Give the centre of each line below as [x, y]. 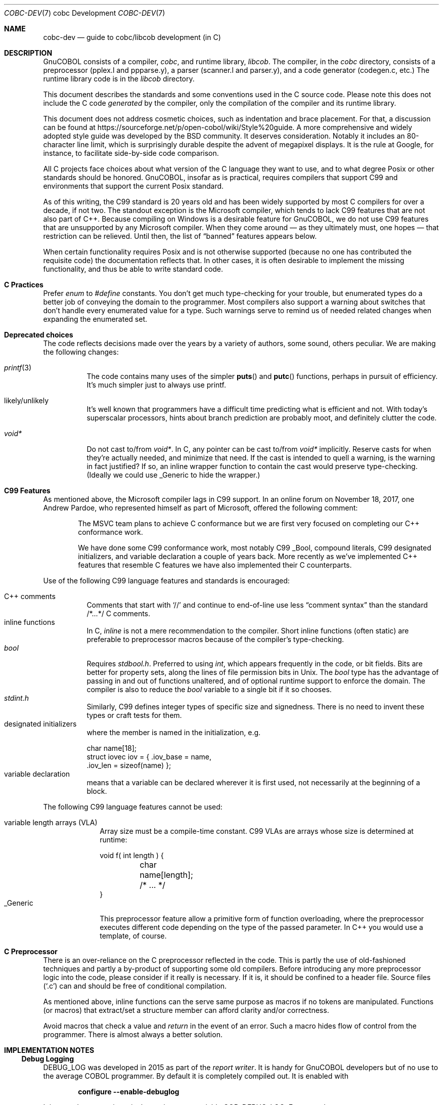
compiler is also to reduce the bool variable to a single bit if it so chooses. [209, 689]
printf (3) [18, 368]
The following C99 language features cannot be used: [133, 807]
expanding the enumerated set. [95, 319]
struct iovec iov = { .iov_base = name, [149, 757]
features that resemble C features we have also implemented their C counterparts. [215, 565]
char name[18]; [112, 748]
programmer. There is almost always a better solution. [133, 1034]
